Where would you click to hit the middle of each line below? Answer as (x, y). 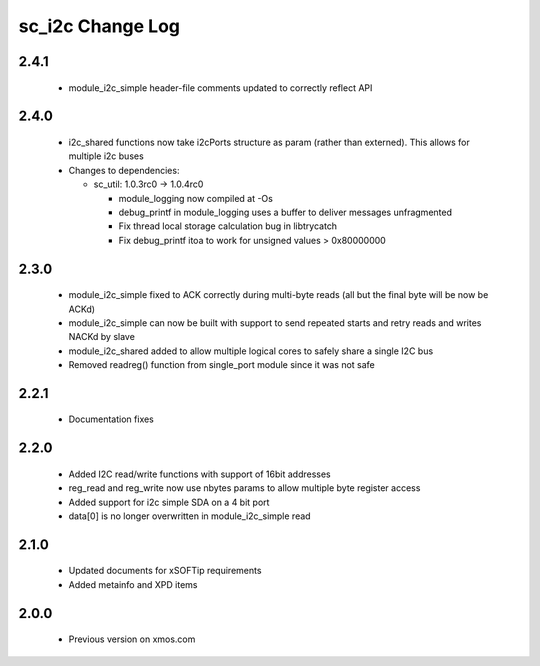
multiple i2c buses (106, 156)
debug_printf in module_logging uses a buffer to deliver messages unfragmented (285, 212)
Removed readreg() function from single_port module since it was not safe (221, 365)
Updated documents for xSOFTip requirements (165, 571)
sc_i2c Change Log (99, 26)
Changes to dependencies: (124, 170)
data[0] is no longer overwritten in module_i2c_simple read (189, 516)
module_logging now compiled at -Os (196, 198)
